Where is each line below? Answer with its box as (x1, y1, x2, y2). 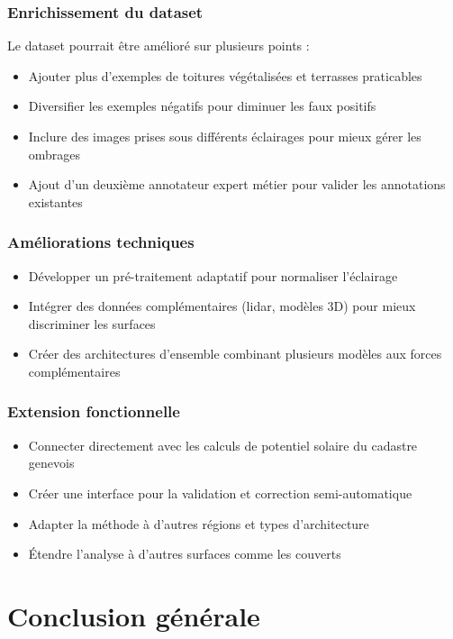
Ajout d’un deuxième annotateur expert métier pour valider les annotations (28, 175, 446, 194)
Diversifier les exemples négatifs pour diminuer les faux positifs (28, 96, 376, 115)
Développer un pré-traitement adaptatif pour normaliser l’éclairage (28, 266, 398, 285)
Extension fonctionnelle (7, 400, 180, 423)
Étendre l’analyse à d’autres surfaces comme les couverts (28, 544, 341, 563)
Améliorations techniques (7, 231, 195, 253)
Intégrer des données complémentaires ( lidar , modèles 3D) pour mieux (28, 297, 416, 315)
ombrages (28, 144, 81, 163)
